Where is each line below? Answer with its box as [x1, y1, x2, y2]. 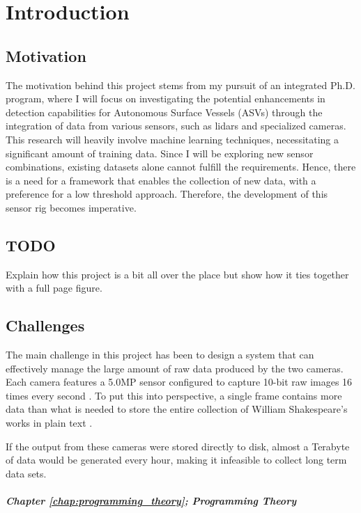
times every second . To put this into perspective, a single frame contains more [6, 388, 342, 402]
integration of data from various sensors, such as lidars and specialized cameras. [6, 118, 346, 133]
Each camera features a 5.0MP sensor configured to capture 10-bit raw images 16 [6, 374, 353, 389]
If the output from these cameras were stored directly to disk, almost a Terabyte [6, 439, 350, 453]
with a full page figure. [6, 281, 102, 295]
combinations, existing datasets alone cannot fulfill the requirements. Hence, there [6, 159, 356, 174]
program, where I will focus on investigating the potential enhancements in [6, 91, 325, 106]
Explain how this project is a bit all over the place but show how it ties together [6, 267, 349, 281]
